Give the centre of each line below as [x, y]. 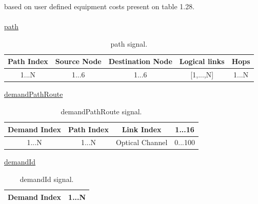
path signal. [129, 43]
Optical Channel [142, 142]
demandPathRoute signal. [101, 111]
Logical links [202, 61]
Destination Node [140, 61]
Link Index [142, 129]
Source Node [78, 61]
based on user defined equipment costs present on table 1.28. [100, 6]
